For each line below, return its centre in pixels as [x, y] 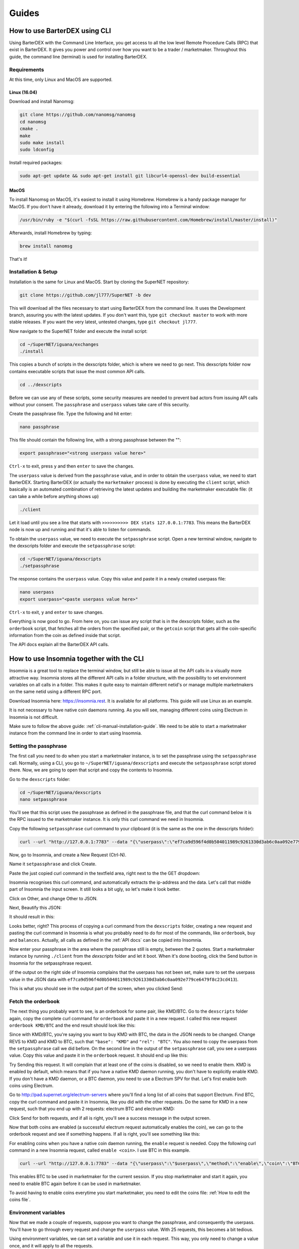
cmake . [29, 129]
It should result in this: [32, 917]
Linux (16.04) [23, 92]
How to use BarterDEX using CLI [60, 31]
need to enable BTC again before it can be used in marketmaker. [75, 1184]
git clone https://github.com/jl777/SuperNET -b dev [85, 295]
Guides [24, 13]
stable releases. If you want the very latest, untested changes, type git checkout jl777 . [103, 322]
